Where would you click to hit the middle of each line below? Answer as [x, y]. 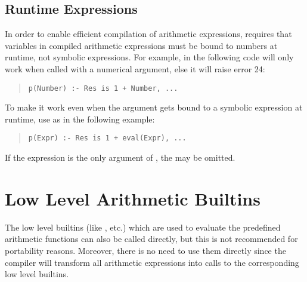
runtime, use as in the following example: [80, 119]
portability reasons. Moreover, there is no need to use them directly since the [145, 250]
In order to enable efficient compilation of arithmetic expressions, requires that [148, 34]
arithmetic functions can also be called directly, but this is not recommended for [151, 239]
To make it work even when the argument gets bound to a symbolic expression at [154, 107]
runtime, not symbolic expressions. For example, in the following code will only [149, 57]
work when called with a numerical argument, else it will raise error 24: [135, 68]
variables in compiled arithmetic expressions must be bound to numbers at [141, 45]
